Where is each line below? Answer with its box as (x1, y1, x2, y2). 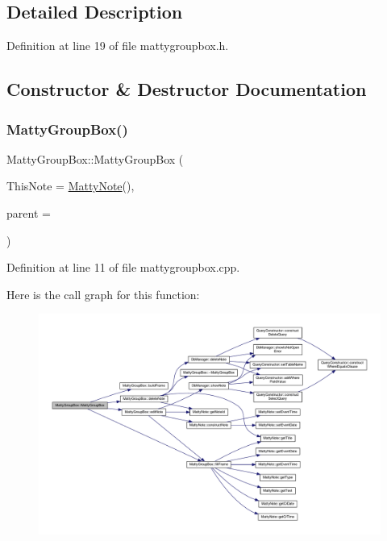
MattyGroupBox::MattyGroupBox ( (6, 150, 184, 167)
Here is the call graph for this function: (6, 285, 200, 302)
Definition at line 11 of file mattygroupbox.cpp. (6, 259, 240, 276)
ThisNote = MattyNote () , (6, 177, 135, 194)
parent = (6, 204, 51, 221)
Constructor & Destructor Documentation (6, 77, 367, 102)
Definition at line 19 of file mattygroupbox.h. (6, 37, 229, 54)
